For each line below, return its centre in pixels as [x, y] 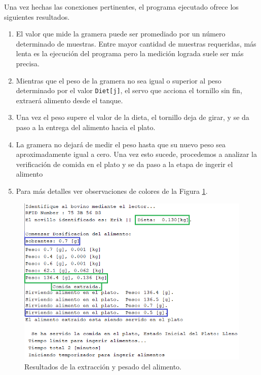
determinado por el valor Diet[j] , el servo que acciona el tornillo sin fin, [129, 90]
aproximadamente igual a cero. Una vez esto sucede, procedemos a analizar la [136, 154]
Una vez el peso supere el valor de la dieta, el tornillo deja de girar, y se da [133, 117]
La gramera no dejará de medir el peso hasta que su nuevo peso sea [121, 144]
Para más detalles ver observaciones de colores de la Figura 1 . [112, 191]
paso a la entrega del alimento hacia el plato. [86, 127]
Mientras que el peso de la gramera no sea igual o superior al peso [119, 80]
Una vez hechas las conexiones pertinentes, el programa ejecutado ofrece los [121, 7]
